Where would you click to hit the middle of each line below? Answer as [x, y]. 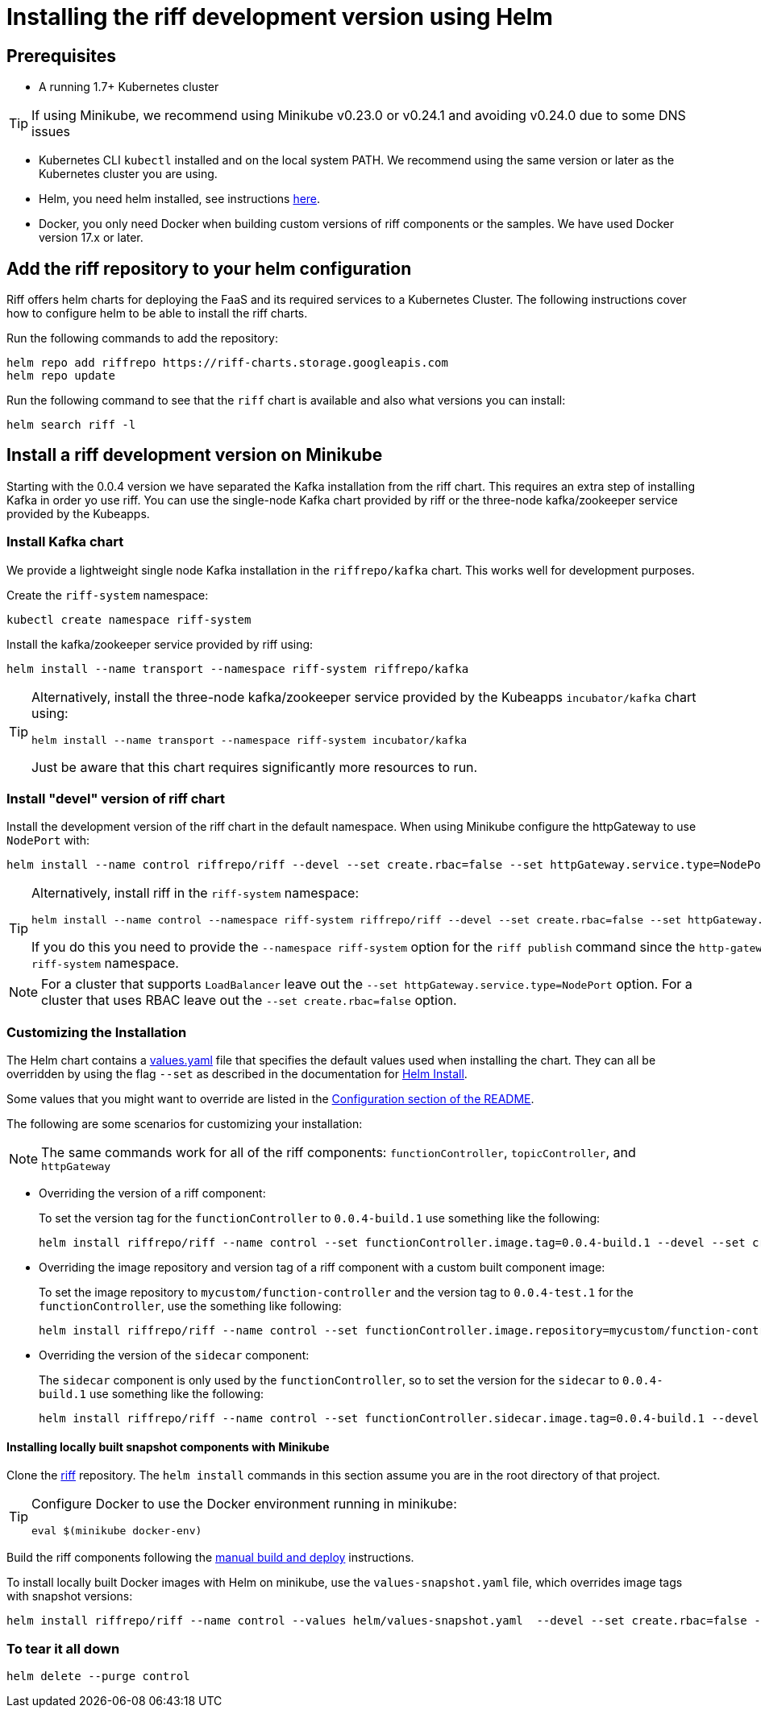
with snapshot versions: [70, 1596]
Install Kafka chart [65, 542]
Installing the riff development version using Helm [280, 17]
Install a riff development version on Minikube [195, 455]
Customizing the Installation [97, 1032]
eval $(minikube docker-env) [117, 1531]
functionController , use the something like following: [190, 1306]
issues [51, 132]
